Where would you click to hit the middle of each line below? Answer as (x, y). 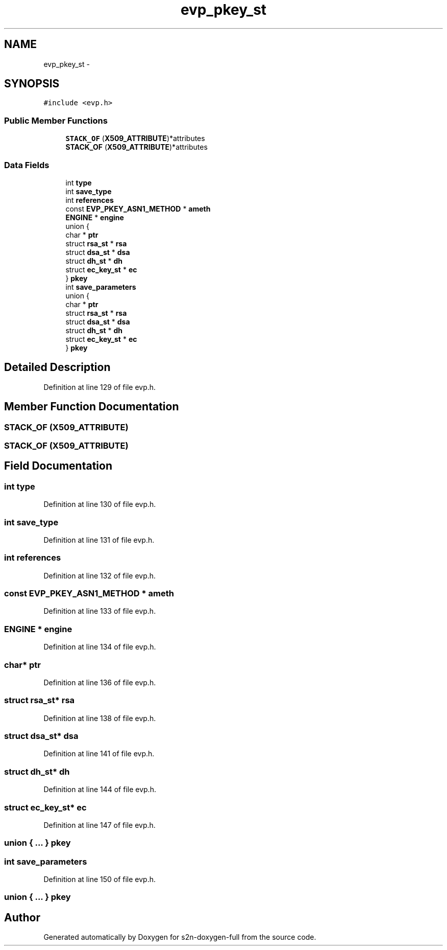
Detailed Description (57, 367)
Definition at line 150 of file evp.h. (100, 879)
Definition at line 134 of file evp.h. (100, 647)
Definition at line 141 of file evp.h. (99, 754)
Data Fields (27, 165)
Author (22, 917)
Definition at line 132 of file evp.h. (100, 575)
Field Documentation (58, 466)
